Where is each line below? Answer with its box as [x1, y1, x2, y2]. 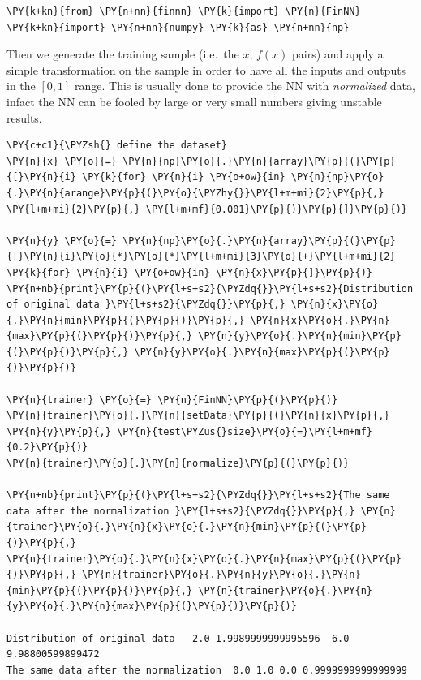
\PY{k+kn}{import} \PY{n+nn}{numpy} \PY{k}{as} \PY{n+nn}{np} [6, 21, 350, 33]
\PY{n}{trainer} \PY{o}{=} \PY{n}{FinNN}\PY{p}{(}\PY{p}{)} [6, 394, 338, 406]
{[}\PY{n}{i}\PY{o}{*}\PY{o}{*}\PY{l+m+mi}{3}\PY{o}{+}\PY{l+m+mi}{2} [6, 251, 396, 263]
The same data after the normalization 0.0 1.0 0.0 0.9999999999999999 [6, 664, 407, 676]
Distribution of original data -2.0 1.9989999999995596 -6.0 [6, 632, 350, 644]
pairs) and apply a [292, 45, 384, 62]
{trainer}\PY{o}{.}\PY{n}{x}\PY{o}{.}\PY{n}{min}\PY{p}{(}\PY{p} [6, 521, 367, 533]
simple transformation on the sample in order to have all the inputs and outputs [6, 61, 406, 78]
